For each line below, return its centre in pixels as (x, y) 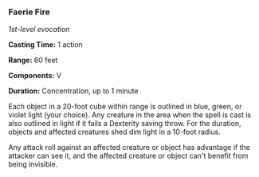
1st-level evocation (39, 29)
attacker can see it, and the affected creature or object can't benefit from (128, 156)
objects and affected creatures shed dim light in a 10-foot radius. (114, 132)
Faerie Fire (29, 12)
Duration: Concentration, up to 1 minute (73, 91)
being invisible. (33, 164)
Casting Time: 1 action (46, 45)
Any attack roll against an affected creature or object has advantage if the (129, 147)
